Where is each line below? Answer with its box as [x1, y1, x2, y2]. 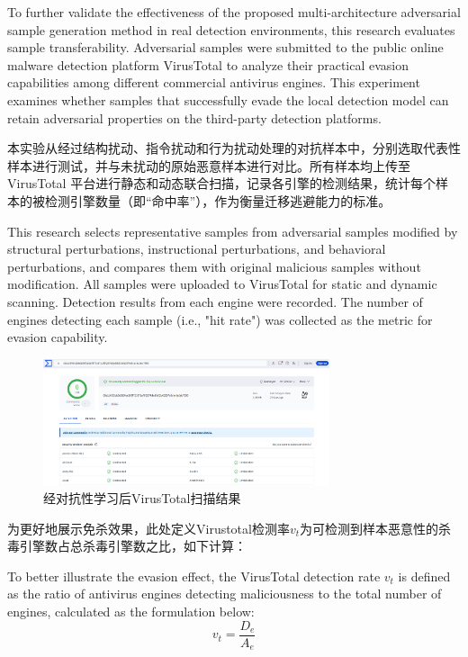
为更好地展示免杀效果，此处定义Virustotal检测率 [7, 518, 290, 537]
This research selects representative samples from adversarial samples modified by [7, 221, 458, 240]
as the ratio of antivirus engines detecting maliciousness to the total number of [7, 584, 442, 603]
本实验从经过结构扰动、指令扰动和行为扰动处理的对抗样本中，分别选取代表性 [7, 139, 461, 157]
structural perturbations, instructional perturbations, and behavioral [7, 239, 386, 258]
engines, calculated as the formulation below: [7, 602, 255, 621]
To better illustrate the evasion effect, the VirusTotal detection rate [7, 566, 381, 585]
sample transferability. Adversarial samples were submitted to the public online [7, 38, 444, 57]
